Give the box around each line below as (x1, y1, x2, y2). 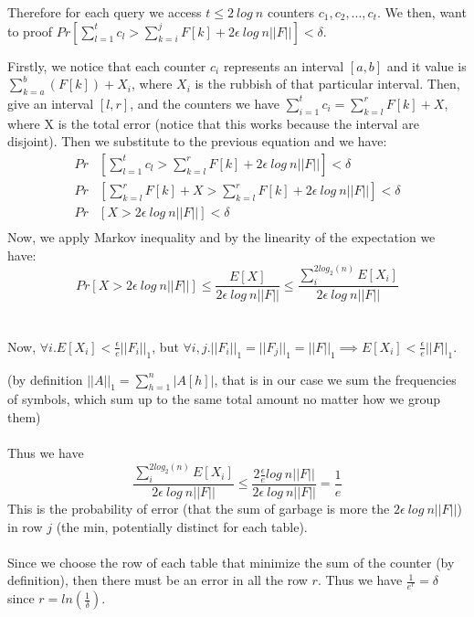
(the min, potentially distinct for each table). (56, 516, 308, 536)
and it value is (386, 56, 467, 75)
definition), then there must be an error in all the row (7, 570, 308, 590)
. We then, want (376, 3, 467, 21)
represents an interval (223, 56, 344, 75)
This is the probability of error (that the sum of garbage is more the (7, 498, 390, 517)
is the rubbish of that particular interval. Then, (195, 74, 460, 93)
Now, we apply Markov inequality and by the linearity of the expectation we (7, 228, 436, 247)
